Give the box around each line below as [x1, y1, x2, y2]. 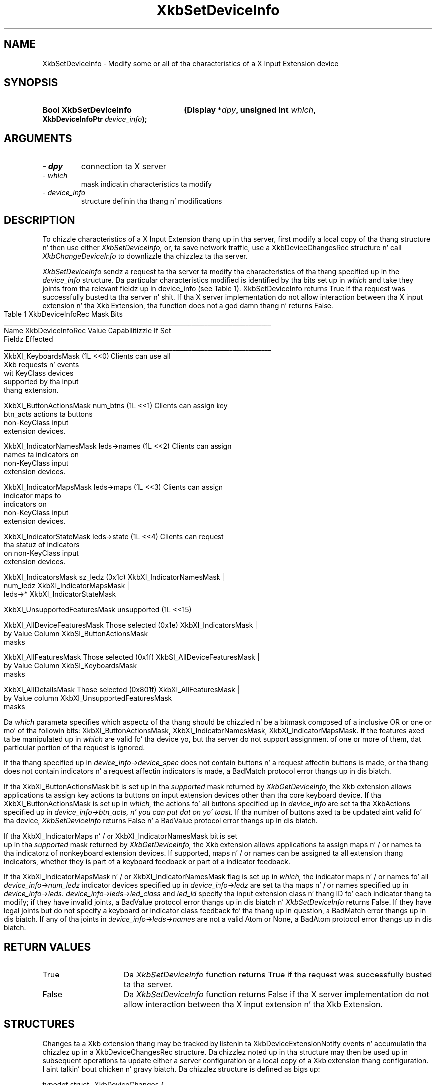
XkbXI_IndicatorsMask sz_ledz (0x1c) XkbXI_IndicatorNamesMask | [4, 573, 224, 582]
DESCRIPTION [4, 214, 75, 226]
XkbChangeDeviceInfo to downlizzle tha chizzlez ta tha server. [42, 252, 248, 261]
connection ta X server [81, 161, 166, 172]
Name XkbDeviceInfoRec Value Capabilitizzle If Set [4, 326, 171, 335]
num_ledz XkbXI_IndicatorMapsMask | [4, 581, 129, 590]
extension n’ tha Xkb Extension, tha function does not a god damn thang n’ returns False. [42, 301, 333, 310]
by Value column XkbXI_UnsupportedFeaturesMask [4, 694, 172, 703]
